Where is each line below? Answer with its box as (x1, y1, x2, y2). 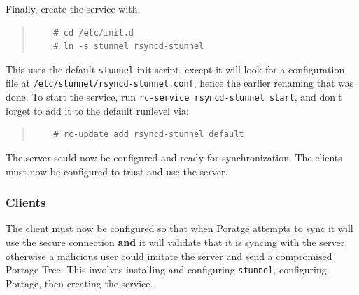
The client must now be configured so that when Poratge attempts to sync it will (6, 221, 353, 236)
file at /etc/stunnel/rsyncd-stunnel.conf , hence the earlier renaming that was (6, 75, 354, 90)
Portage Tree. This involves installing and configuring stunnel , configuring (6, 262, 327, 277)
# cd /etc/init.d (53, 27, 134, 38)
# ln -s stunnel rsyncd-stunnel (53, 41, 204, 52)
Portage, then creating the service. (6, 275, 153, 290)
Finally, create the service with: (6, 1, 141, 15)
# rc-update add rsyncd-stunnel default (53, 129, 244, 140)
